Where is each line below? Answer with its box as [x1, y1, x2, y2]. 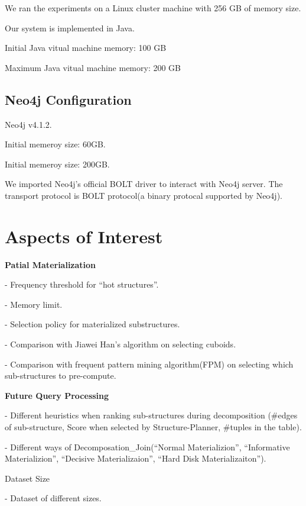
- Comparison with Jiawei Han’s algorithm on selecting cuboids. [5, 338, 236, 350]
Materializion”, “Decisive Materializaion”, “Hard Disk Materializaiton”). [5, 452, 266, 465]
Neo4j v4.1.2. [5, 118, 52, 130]
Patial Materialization [5, 258, 96, 270]
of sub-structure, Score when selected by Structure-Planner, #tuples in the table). [5, 421, 302, 433]
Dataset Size [5, 472, 50, 484]
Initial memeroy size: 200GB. [5, 157, 110, 170]
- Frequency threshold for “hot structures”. [5, 278, 159, 291]
